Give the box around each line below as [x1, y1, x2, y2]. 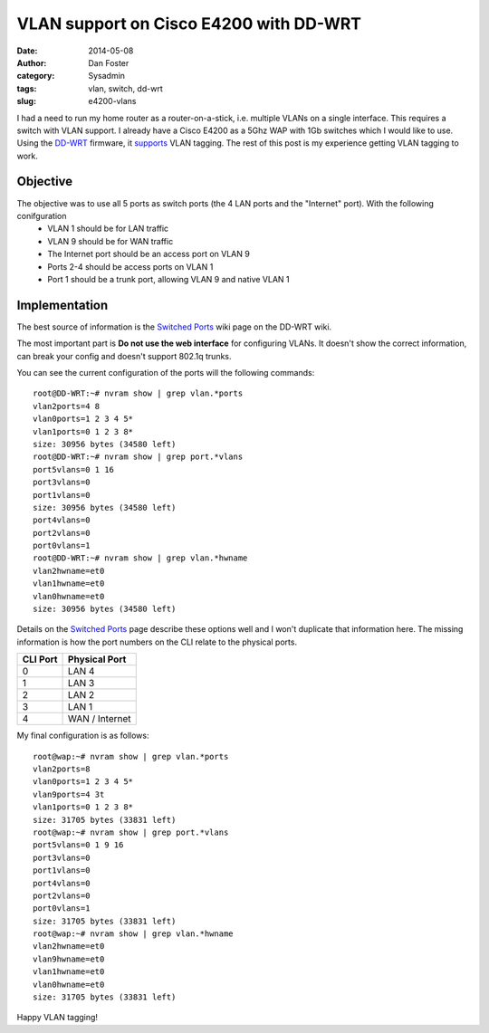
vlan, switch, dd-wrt [88, 82, 163, 94]
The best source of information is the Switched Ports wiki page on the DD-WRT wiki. [16, 321, 332, 332]
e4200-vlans [88, 96, 137, 107]
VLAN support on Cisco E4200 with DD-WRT [16, 14, 362, 33]
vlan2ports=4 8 [33, 401, 101, 411]
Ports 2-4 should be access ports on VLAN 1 [47, 261, 214, 272]
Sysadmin [88, 71, 126, 81]
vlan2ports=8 [33, 763, 91, 774]
